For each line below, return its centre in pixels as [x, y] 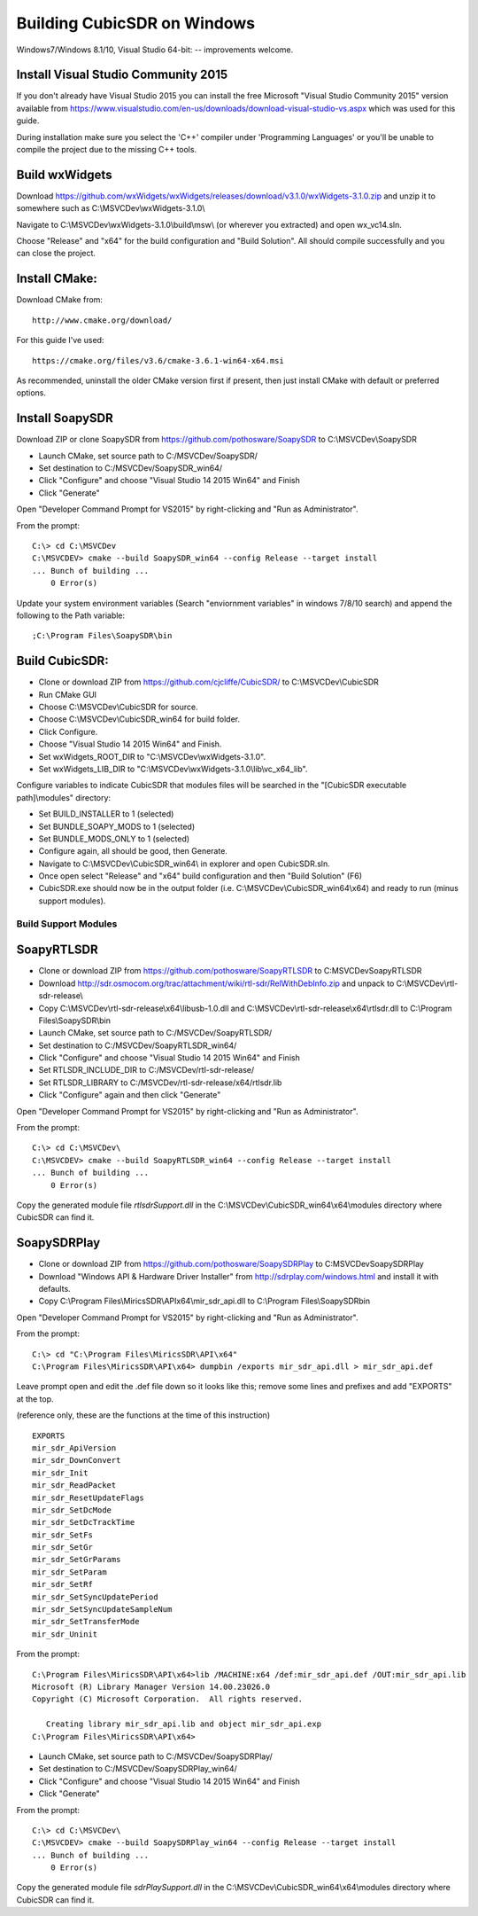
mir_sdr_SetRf [62, 1584]
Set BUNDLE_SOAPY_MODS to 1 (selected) [117, 826]
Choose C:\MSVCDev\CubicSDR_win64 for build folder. [139, 719]
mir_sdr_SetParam [69, 1572]
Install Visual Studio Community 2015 [122, 75]
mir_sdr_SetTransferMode [86, 1622]
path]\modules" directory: [63, 797]
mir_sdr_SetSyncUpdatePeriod [95, 1597]
